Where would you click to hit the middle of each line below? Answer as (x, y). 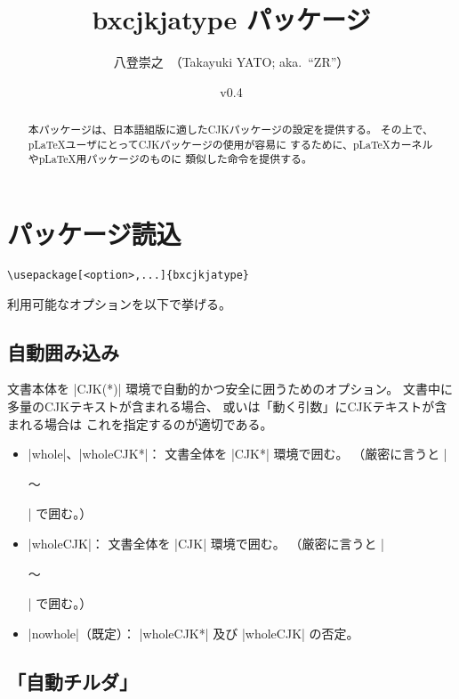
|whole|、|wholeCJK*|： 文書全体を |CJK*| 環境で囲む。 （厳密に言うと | (238, 454)
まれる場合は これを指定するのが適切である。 (140, 423)
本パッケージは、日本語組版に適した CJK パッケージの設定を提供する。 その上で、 (230, 130)
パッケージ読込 (94, 234)
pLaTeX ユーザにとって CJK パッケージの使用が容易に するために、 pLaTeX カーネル (230, 144)
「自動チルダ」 (72, 681)
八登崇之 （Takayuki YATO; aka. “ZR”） (231, 62)
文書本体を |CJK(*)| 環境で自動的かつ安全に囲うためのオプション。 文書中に (230, 389)
